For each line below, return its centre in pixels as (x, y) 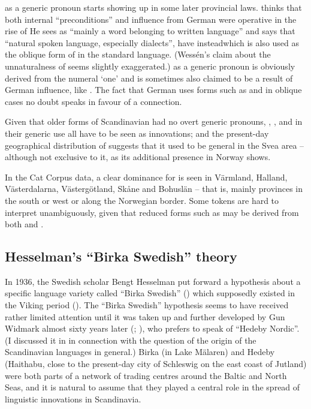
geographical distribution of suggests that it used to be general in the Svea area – (155, 145)
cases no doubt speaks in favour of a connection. (93, 101)
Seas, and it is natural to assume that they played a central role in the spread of (153, 387)
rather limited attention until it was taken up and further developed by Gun (145, 316)
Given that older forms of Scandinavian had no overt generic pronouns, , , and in (154, 121)
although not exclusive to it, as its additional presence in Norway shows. (138, 157)
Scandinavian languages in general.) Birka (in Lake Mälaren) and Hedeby (140, 352)
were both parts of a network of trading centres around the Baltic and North (146, 375)
